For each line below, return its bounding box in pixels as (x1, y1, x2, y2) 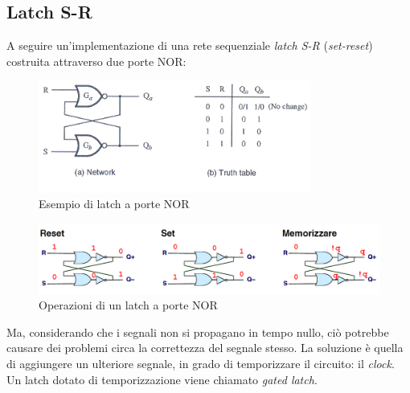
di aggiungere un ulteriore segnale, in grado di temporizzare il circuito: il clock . (6, 354, 395, 371)
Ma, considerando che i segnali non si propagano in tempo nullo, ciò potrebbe (6, 323, 389, 340)
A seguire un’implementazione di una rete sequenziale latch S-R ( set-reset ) (6, 37, 373, 54)
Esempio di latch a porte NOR (39, 195, 190, 212)
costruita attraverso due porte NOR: (6, 52, 187, 69)
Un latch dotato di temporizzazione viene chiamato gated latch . (6, 370, 318, 387)
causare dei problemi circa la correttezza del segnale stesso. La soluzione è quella (6, 339, 404, 356)
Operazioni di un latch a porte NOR (39, 297, 218, 313)
